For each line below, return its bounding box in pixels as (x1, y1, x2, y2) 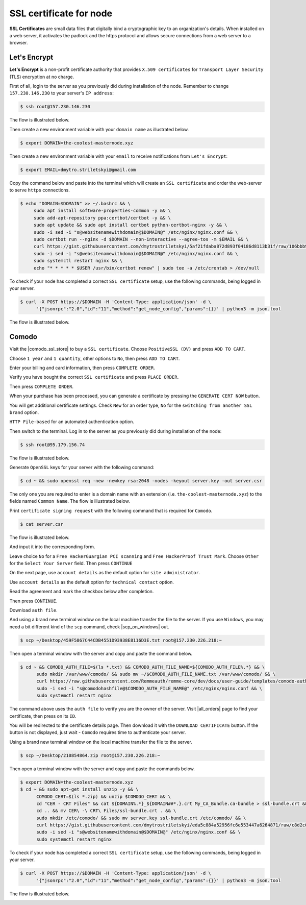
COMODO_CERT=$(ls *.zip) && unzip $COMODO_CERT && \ (36, 794, 171, 799)
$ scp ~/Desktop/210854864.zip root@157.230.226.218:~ (20, 752, 160, 758)
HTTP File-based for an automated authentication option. (9, 419, 135, 425)
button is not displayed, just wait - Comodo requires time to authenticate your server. (9, 729, 186, 736)
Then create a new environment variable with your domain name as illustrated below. (9, 126, 189, 132)
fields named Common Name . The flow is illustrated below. (9, 498, 130, 504)
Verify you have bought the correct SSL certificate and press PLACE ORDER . (9, 374, 179, 380)
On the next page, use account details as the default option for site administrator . (9, 570, 200, 576)
